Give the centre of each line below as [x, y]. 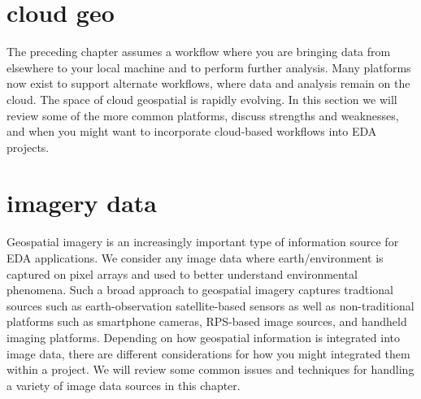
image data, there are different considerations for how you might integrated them [208, 353]
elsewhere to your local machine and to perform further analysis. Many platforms [209, 67]
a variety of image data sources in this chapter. [124, 385]
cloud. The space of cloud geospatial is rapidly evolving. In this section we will [202, 99]
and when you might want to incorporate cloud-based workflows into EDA [192, 131]
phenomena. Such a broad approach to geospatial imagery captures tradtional [200, 290]
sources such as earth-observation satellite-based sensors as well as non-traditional [210, 305]
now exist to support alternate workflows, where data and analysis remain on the [208, 83]
